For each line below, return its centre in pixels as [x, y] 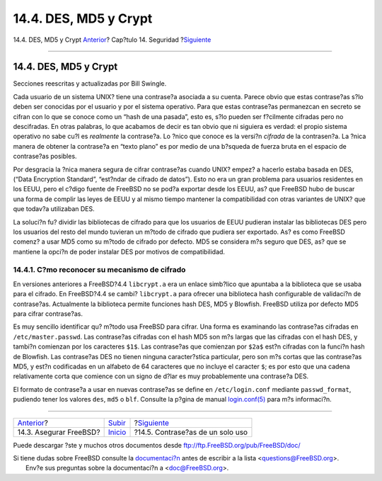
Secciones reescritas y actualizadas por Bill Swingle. [90, 84]
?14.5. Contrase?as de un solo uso [191, 432]
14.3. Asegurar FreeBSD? [59, 432]
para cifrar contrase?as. [48, 314]
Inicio [117, 432]
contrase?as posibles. [45, 157]
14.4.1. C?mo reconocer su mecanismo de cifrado [99, 270]
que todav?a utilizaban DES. [54, 209]
